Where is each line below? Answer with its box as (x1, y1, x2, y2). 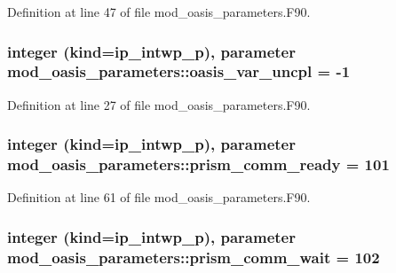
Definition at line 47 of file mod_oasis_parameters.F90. (7, 3, 311, 20)
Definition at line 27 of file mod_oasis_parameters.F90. (7, 95, 311, 113)
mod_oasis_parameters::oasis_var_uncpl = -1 (7, 60, 351, 82)
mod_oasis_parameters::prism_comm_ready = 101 (7, 153, 390, 175)
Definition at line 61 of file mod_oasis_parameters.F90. (7, 188, 311, 207)
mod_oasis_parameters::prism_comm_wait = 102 (7, 246, 380, 268)
